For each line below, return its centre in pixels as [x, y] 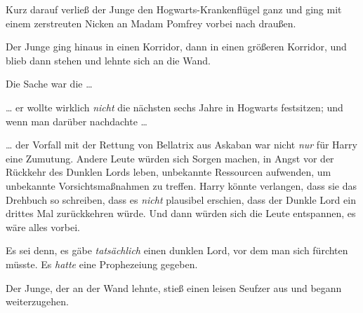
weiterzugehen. [37, 301]
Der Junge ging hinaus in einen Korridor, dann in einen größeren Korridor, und [176, 47]
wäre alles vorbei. [43, 227]
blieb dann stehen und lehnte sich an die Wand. [108, 60]
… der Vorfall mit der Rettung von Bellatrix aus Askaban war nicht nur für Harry [181, 145]
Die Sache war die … [49, 84]
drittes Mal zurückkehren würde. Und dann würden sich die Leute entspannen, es [181, 213]
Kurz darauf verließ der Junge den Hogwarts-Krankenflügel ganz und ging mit [174, 9]
